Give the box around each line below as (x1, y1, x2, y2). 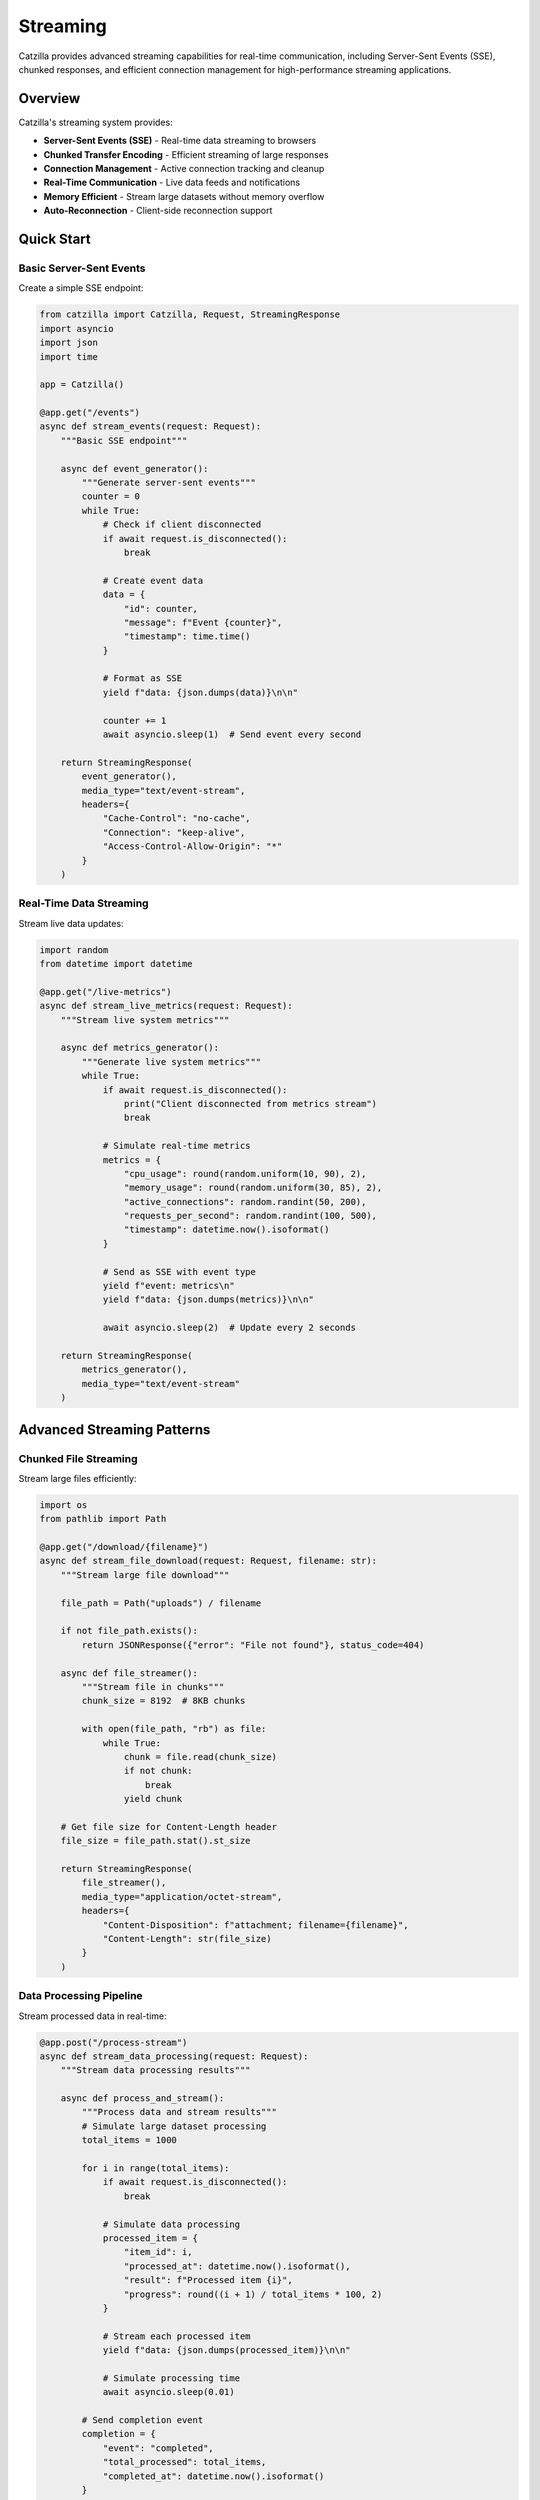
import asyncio (39, 323, 114, 334)
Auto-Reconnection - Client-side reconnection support (43, 205, 273, 217)
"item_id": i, (123, 2246, 194, 2258)
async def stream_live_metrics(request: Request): (39, 1000, 294, 1012)
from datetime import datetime (39, 958, 194, 970)
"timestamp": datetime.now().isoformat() (123, 1224, 330, 1235)
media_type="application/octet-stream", (81, 1891, 283, 1902)
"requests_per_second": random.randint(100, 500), (123, 1210, 378, 1222)
